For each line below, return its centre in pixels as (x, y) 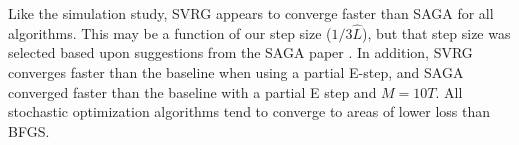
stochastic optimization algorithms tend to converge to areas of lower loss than (249, 111)
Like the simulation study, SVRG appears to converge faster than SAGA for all (251, 13)
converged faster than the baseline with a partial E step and (192, 91)
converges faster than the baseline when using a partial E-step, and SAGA (236, 72)
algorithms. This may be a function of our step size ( (170, 32)
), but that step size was (436, 32)
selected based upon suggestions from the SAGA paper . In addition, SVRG (240, 52)
